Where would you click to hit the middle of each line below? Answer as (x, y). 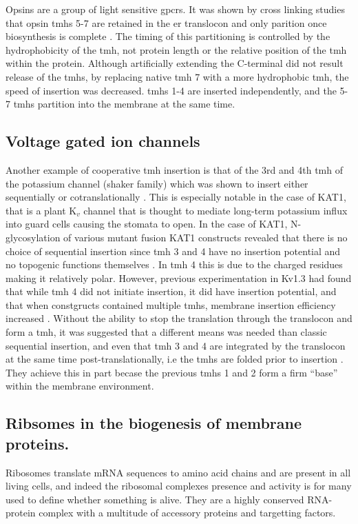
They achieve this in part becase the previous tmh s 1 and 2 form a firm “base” (172, 372)
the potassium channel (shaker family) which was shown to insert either (157, 183)
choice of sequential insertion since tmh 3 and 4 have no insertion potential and (173, 251)
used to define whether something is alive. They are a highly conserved (155, 499)
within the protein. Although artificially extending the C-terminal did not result (175, 63)
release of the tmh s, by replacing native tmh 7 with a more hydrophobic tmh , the (177, 76)
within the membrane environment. (80, 386)
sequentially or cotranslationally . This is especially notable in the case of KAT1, (176, 197)
